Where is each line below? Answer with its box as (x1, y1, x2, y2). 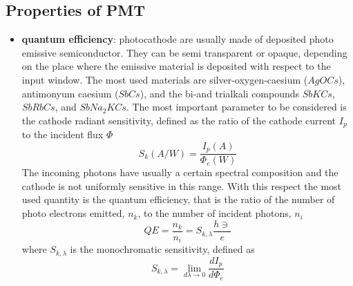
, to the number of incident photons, (137, 206, 292, 220)
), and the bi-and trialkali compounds (140, 86, 300, 100)
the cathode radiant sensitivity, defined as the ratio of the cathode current (21, 113, 336, 127)
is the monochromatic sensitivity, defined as (70, 242, 255, 256)
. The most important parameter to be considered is (126, 99, 347, 114)
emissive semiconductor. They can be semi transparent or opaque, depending (21, 45, 347, 59)
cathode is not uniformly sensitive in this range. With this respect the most (21, 178, 342, 193)
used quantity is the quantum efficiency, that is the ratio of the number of (21, 192, 335, 207)
